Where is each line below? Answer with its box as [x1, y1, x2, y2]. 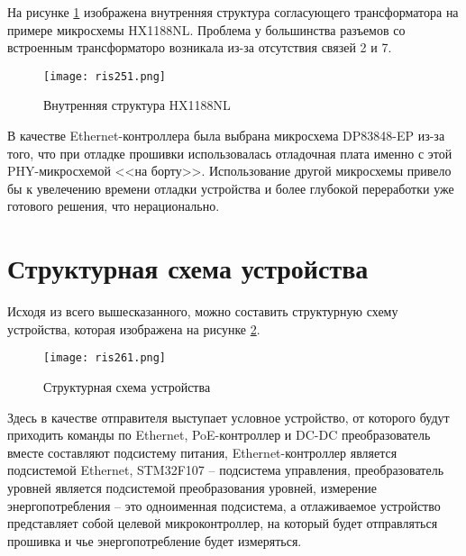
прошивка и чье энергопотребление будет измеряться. [7, 531, 302, 550]
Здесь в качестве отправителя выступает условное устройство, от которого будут [7, 407, 450, 426]
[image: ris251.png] [43, 69, 167, 83]
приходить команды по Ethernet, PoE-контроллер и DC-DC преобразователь [7, 425, 431, 444]
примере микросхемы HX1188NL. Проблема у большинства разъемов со [7, 20, 406, 39]
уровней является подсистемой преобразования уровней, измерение [7, 478, 377, 497]
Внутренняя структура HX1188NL [43, 96, 231, 114]
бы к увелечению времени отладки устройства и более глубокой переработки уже [7, 178, 454, 197]
